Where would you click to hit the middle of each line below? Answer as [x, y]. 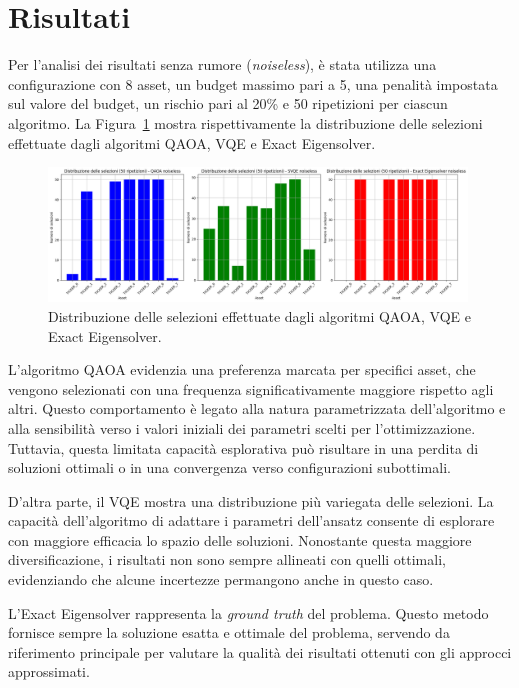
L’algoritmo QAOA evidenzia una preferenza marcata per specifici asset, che [242, 369]
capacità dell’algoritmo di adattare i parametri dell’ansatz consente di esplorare [251, 520]
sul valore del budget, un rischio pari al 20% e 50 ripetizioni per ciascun [228, 103]
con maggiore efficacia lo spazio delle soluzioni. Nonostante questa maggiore [240, 539]
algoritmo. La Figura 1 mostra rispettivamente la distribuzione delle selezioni [245, 122]
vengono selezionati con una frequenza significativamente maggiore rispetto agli [251, 388]
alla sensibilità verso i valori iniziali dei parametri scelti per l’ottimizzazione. [242, 427]
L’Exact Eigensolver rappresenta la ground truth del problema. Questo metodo [248, 612]
